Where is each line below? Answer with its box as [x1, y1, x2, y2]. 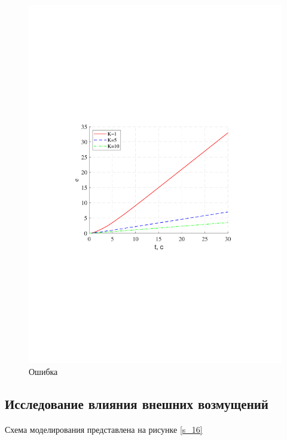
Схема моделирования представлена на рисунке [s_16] [5, 423, 203, 436]
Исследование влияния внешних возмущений [5, 394, 268, 413]
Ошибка [29, 365, 58, 377]
